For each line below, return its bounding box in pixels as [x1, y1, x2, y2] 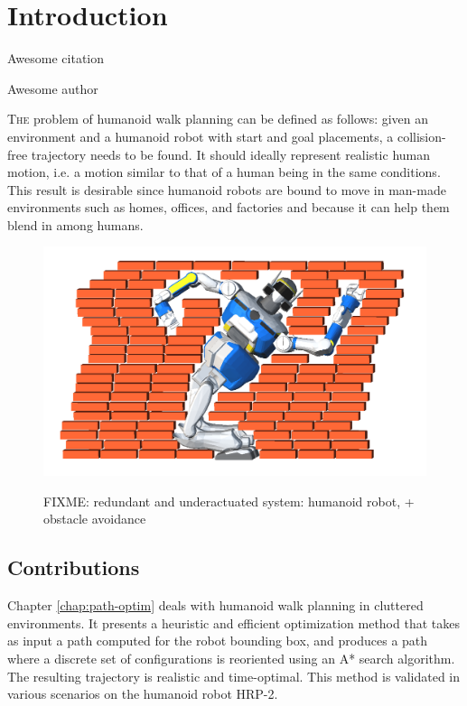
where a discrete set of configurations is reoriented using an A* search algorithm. [7, 649, 455, 668]
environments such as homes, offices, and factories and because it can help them [7, 198, 450, 217]
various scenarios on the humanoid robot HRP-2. [7, 684, 278, 703]
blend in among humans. [7, 215, 144, 234]
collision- [397, 126, 446, 145]
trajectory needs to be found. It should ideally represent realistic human [31, 144, 431, 163]
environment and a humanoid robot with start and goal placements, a [7, 126, 394, 145]
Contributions [7, 553, 140, 581]
